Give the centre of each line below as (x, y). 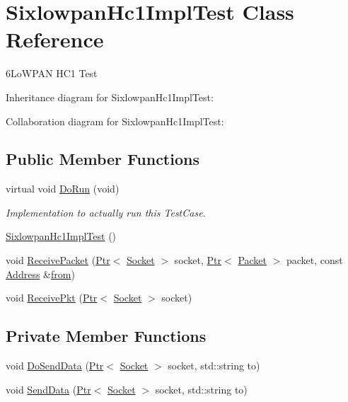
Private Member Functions (106, 336)
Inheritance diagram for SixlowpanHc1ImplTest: (110, 97)
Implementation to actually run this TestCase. (106, 212)
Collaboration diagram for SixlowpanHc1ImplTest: (115, 121)
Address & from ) (40, 274)
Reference (55, 39)
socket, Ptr (198, 260)
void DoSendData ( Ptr (55, 366)
